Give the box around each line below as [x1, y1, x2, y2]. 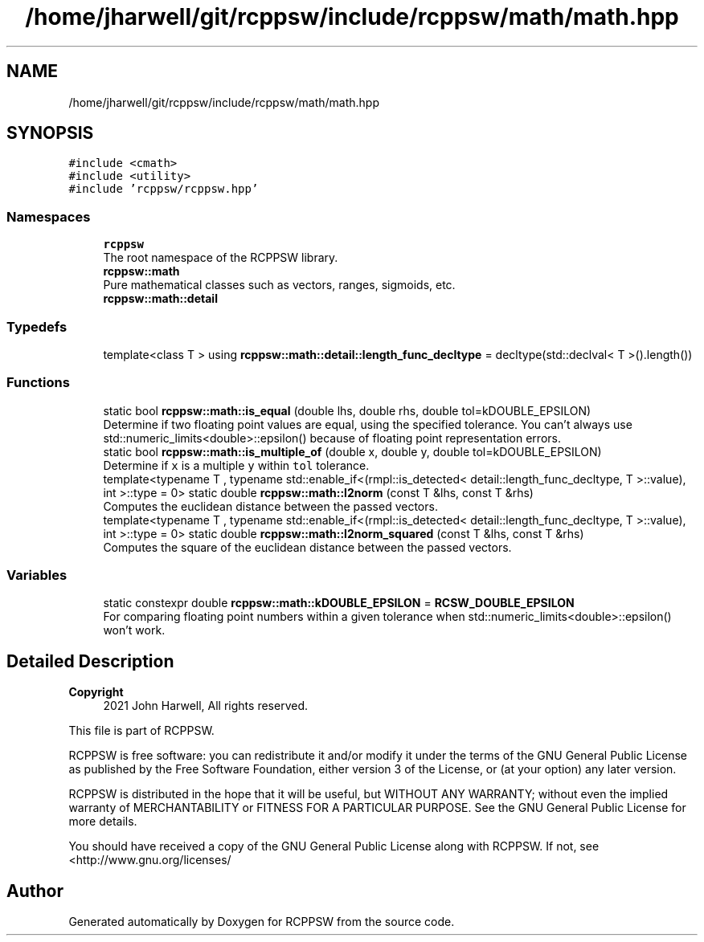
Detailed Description [6, 650, 174, 671]
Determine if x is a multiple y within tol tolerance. [103, 458, 370, 472]
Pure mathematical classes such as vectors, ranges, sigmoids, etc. [103, 278, 456, 292]
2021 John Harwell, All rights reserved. [103, 699, 308, 713]
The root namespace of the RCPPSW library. [103, 251, 338, 265]
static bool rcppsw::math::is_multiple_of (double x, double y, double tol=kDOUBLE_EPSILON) [103, 444, 602, 459]
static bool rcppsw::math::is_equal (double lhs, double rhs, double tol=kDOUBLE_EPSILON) [103, 403, 591, 418]
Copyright [68, 685, 124, 699]
